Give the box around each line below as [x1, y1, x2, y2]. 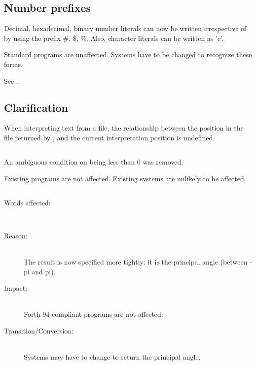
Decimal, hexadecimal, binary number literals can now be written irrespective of [4, 23, 247, 33]
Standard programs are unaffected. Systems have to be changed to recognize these [4, 49, 252, 60]
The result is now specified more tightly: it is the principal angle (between [24, 256, 248, 266]
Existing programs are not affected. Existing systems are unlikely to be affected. [4, 173, 246, 183]
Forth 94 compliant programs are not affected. [24, 309, 163, 319]
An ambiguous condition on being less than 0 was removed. [4, 156, 183, 166]
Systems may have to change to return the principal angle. [24, 352, 201, 362]
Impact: [4, 283, 28, 293]
